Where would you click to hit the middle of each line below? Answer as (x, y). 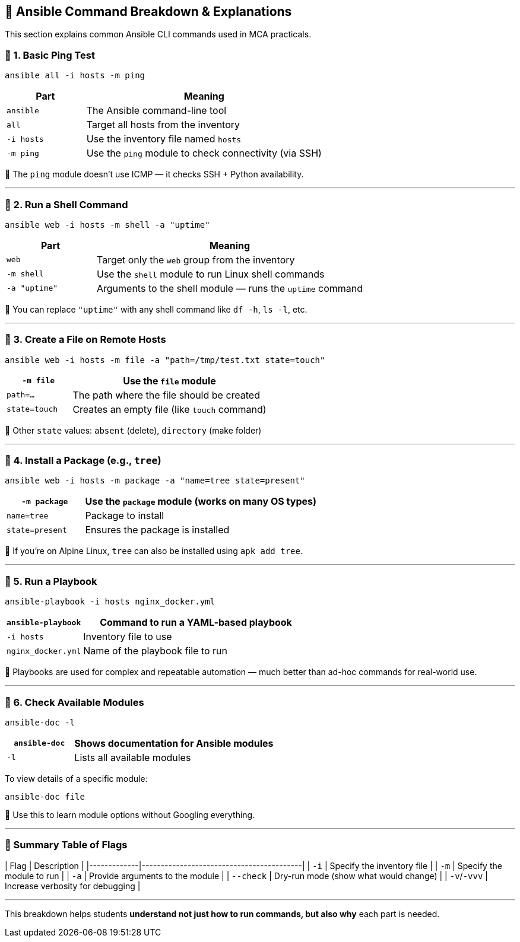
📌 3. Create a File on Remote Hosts (85, 340)
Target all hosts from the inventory (163, 125)
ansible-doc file (45, 796)
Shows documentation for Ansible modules (174, 743)
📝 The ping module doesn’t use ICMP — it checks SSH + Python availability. (154, 174)
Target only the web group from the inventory (196, 260)
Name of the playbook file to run (156, 651)
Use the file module (169, 381)
